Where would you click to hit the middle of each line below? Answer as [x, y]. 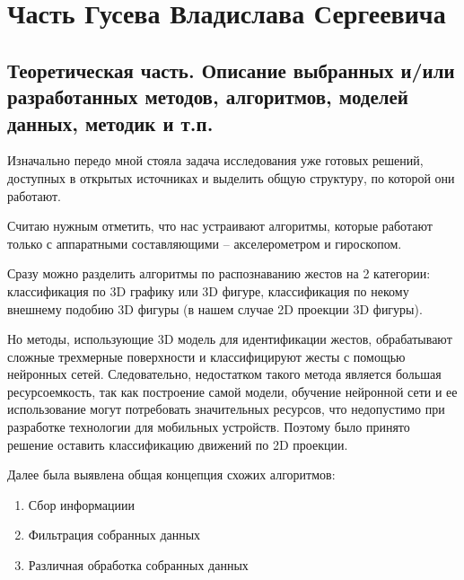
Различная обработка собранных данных [138, 565]
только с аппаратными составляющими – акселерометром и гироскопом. [205, 243]
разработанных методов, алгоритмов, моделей [208, 97]
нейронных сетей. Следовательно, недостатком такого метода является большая [224, 374]
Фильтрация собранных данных [114, 535]
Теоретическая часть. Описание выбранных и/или [231, 70]
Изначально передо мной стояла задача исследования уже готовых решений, [215, 160]
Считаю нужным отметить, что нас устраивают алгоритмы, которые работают [220, 226]
